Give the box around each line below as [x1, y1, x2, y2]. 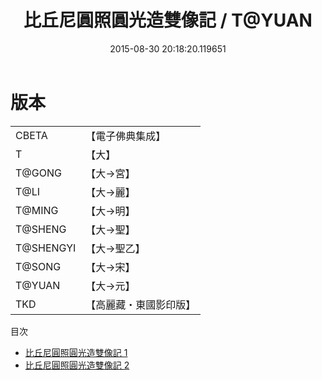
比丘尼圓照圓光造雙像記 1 [24, 346, 128, 358]
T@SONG [15, 259, 62, 273]
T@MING [15, 203, 59, 217]
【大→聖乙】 [85, 241, 146, 255]
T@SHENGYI [15, 241, 77, 255]
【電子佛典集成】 [85, 129, 167, 143]
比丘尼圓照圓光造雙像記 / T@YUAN [23, 9, 313, 32]
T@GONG [15, 166, 62, 180]
